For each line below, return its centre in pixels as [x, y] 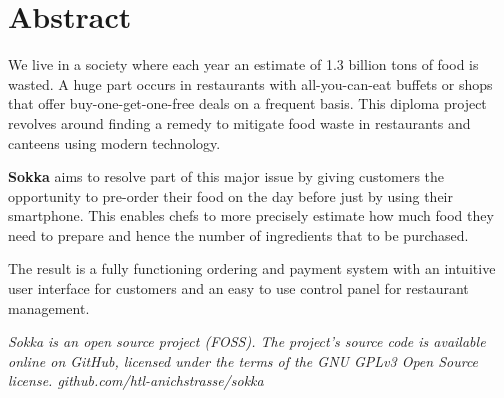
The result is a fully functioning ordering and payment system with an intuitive [252, 268]
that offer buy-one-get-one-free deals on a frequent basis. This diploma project [247, 103]
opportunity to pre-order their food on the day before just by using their [231, 195]
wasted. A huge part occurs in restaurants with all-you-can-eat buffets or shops [250, 83]
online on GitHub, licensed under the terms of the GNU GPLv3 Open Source [243, 360]
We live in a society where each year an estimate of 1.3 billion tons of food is [243, 64]
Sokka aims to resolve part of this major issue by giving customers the [226, 176]
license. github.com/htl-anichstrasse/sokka [136, 380]
